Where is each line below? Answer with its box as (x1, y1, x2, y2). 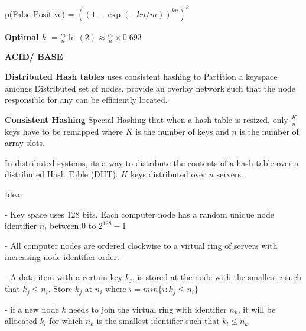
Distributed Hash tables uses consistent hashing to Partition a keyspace (5, 70, 278, 82)
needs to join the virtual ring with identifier (69, 303, 227, 315)
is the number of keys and (135, 125, 229, 137)
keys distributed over (130, 168, 206, 180)
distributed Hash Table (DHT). (5, 168, 118, 180)
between (50, 219, 79, 232)
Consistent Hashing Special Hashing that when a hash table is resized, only (5, 113, 288, 125)
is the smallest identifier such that (96, 314, 220, 327)
